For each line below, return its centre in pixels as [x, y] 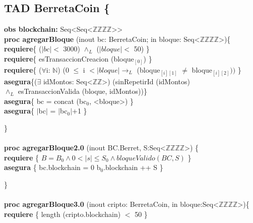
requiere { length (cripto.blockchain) [62, 214]
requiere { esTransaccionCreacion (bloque [69, 58]
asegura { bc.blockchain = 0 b [52, 167]
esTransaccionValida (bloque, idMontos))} [82, 91]
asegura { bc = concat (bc [45, 101]
